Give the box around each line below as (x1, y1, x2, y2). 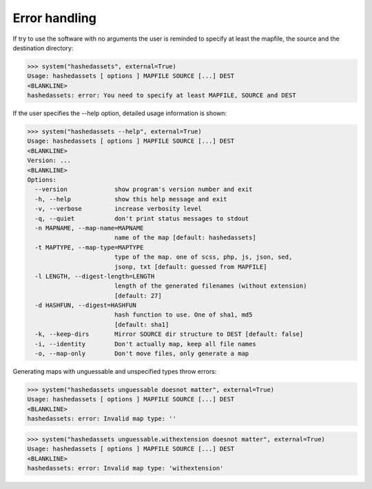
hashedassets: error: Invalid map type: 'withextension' (27, 464, 224, 472)
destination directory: (12, 43, 74, 52)
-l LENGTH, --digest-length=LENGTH (34, 272, 155, 280)
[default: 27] (114, 292, 162, 299)
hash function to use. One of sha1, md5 (114, 311, 253, 319)
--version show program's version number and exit (34, 186, 253, 193)
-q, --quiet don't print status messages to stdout (34, 214, 249, 222)
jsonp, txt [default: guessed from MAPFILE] (114, 263, 267, 270)
